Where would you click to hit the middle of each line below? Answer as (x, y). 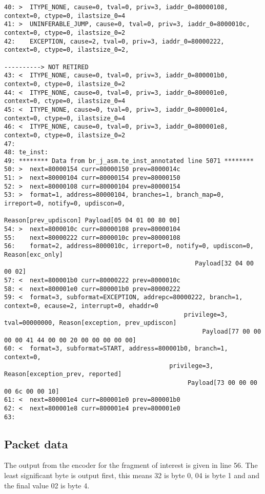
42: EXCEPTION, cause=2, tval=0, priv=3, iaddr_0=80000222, (114, 41)
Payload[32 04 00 (224, 263)
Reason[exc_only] (34, 255)
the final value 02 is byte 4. (47, 485)
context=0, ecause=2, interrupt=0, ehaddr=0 (81, 306)
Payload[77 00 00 (232, 331)
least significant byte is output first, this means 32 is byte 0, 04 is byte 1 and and (132, 475)
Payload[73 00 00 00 (222, 383)
